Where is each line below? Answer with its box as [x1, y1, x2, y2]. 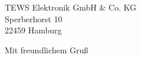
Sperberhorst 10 [5, 12, 63, 25]
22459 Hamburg [5, 24, 62, 36]
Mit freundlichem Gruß [5, 43, 88, 56]
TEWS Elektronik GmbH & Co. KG [5, 1, 137, 13]
